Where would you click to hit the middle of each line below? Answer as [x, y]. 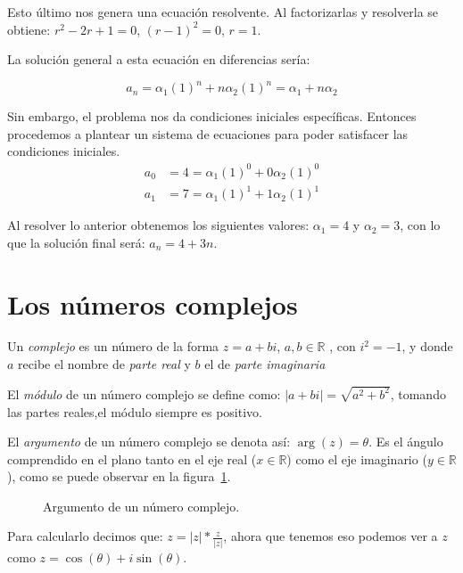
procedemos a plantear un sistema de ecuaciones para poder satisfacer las [208, 133]
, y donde [427, 346]
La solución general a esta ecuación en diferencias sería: [159, 59]
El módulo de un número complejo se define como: [144, 393]
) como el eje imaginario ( [357, 458]
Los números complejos [153, 303]
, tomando [418, 393]
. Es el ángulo [406, 442]
